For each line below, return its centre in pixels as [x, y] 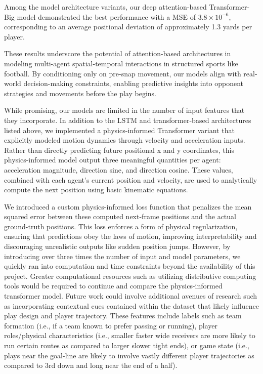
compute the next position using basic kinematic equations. [96, 190]
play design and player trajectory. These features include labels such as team [123, 316]
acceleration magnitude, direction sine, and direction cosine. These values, [119, 169]
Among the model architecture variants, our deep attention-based [105, 7]
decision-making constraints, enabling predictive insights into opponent [134, 83]
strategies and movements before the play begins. [80, 93]
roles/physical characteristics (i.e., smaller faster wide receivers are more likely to [130, 335]
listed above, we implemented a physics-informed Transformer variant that [119, 130]
